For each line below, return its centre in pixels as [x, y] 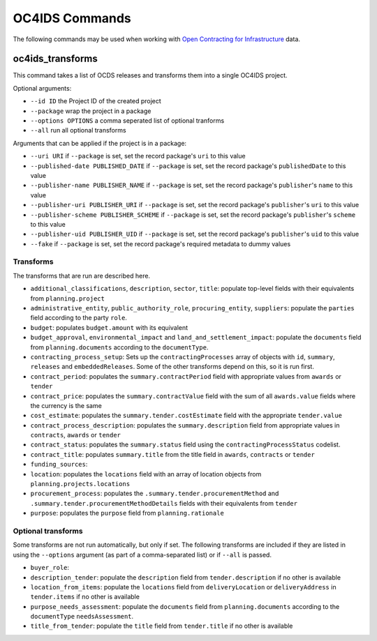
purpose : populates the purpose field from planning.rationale [127, 513]
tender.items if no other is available [85, 597]
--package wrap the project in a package [91, 111]
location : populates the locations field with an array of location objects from [146, 474]
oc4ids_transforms [55, 59]
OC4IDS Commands [72, 18]
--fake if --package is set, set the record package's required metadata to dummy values [161, 243]
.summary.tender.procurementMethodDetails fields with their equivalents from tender [164, 503]
